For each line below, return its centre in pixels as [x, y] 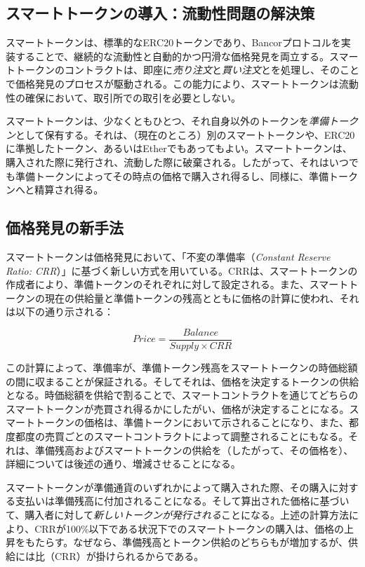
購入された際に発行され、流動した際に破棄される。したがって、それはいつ [177, 162]
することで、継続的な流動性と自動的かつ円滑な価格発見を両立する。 [172, 56]
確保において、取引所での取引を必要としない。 [133, 97]
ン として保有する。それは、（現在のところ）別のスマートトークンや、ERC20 [180, 134]
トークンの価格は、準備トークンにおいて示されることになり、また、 [192, 422]
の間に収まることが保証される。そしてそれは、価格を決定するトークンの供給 [182, 381]
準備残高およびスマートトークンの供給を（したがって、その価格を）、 [194, 450]
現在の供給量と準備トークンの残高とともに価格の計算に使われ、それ [202, 298]
